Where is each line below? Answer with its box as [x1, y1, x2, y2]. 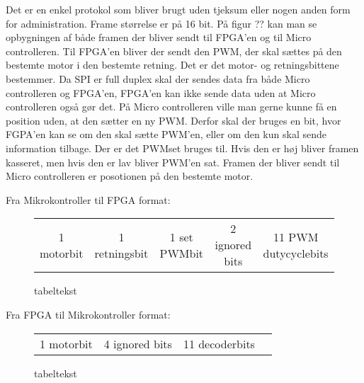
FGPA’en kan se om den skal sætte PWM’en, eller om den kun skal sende [6, 127, 326, 142]
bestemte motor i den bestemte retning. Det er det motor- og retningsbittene [6, 57, 339, 72]
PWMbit [159, 244, 204, 261]
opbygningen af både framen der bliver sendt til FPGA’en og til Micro [6, 30, 312, 45]
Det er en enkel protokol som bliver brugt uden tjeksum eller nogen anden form [6, 2, 351, 16]
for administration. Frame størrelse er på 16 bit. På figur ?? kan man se [6, 16, 317, 30]
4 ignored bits [103, 335, 172, 352]
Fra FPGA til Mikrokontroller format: [6, 307, 171, 321]
